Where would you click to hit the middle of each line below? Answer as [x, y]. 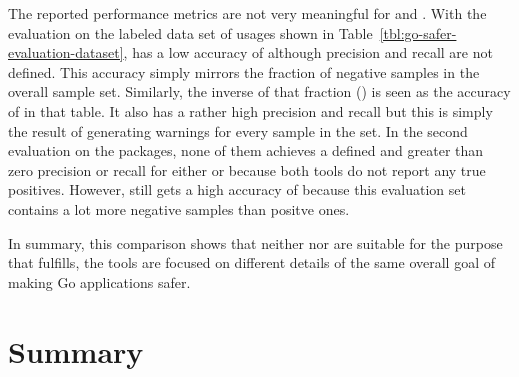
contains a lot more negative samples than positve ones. [179, 208]
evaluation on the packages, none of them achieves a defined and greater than [246, 150]
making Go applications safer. [99, 281]
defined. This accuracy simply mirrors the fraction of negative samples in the [244, 71]
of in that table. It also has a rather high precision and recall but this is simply [250, 110]
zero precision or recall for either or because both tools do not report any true [247, 169]
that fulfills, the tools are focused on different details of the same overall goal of [251, 262]
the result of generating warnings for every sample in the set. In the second [238, 130]
